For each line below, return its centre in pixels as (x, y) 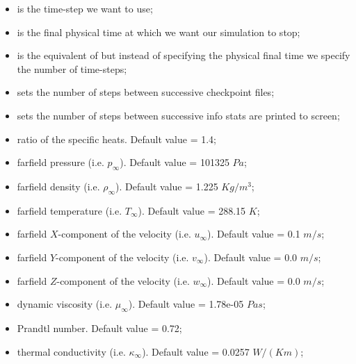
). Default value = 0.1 (254, 234)
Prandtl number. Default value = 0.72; (99, 328)
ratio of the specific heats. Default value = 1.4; (117, 139)
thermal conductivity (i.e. (71, 351)
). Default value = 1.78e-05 (186, 304)
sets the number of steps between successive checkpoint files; (146, 92)
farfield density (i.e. (58, 186)
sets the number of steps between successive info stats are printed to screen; (178, 115)
